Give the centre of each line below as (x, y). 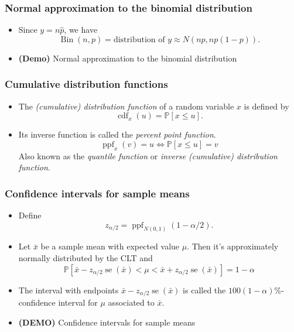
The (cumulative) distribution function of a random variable (126, 106)
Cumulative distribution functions (86, 84)
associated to (131, 302)
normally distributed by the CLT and (86, 258)
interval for (78, 302)
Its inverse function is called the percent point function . (117, 134)
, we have (81, 30)
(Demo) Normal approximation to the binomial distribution (128, 58)
